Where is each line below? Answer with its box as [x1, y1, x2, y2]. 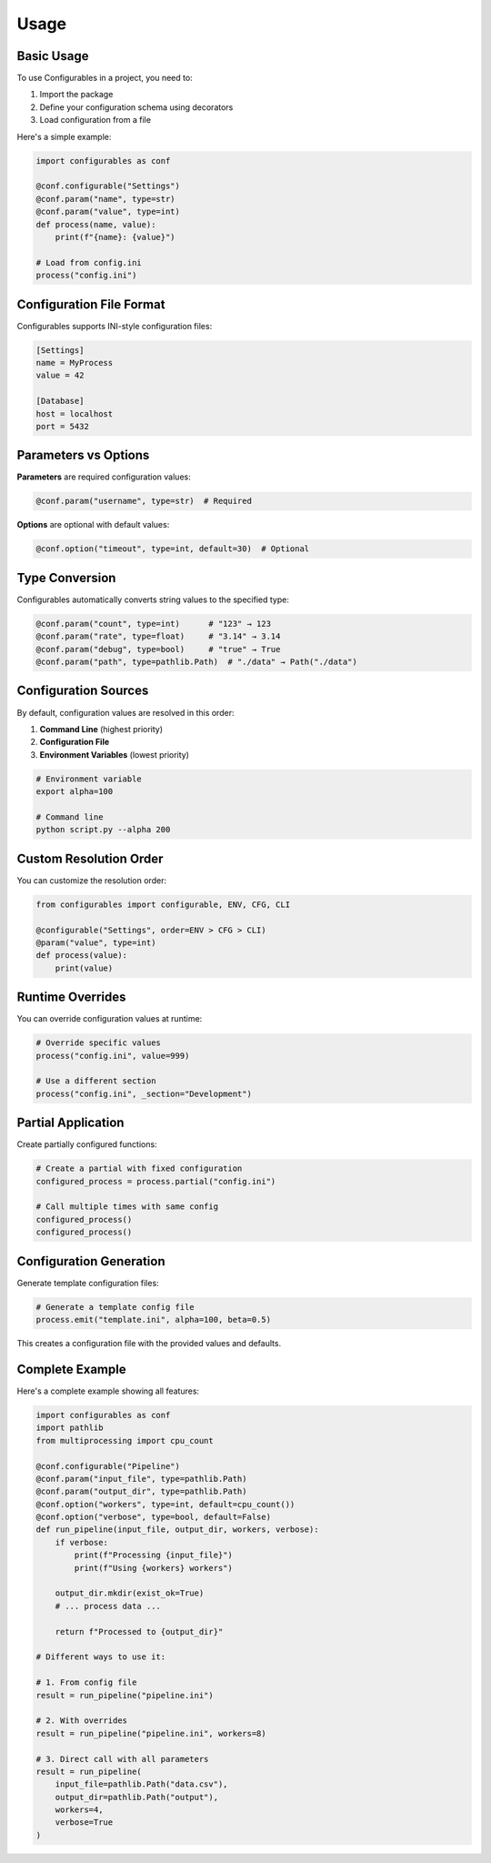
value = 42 [35, 370, 85, 381]
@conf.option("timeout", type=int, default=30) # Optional [35, 544, 310, 554]
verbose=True [55, 1818, 114, 1828]
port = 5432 [35, 421, 90, 431]
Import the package [39, 89, 114, 100]
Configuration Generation [16, 1254, 165, 1269]
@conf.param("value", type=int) [35, 206, 181, 217]
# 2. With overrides [35, 1716, 127, 1726]
